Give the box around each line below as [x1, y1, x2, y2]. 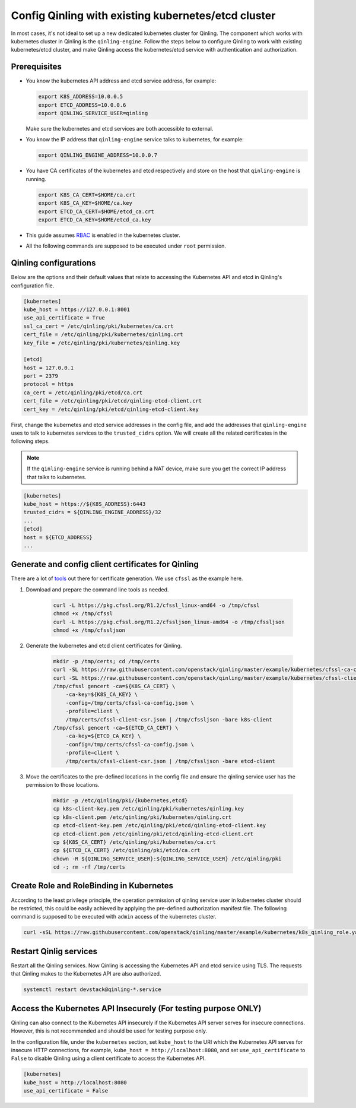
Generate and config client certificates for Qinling [11, 559, 199, 569]
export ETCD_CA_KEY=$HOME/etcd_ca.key [38, 216, 151, 223]
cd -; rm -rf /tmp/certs [53, 864, 126, 870]
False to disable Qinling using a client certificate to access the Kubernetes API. [11, 1055, 206, 1062]
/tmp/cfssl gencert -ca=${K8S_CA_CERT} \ [53, 683, 176, 690]
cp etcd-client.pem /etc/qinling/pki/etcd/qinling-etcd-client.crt [53, 830, 254, 837]
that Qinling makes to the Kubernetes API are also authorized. [11, 970, 161, 977]
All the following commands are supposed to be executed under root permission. [26, 242, 227, 249]
